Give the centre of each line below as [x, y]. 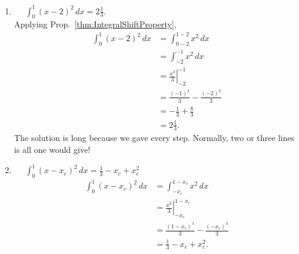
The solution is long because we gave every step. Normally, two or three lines [154, 138]
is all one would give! [52, 149]
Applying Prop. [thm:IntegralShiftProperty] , [95, 24]
